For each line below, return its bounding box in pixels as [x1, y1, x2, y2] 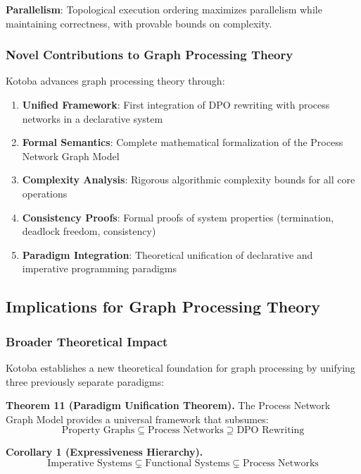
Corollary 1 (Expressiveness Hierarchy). [6, 444, 203, 459]
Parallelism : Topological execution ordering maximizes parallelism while [6, 2, 322, 16]
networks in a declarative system [22, 111, 163, 126]
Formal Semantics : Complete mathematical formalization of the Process [22, 135, 343, 150]
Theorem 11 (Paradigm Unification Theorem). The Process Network [6, 398, 331, 413]
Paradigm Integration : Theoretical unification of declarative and [22, 247, 313, 262]
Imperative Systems [47, 458, 132, 468]
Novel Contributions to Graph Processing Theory [6, 46, 293, 63]
